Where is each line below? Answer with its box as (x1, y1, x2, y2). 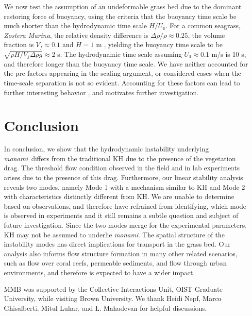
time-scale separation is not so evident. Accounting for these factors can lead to (4, 77, 240, 87)
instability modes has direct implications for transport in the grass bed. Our (4, 239, 231, 249)
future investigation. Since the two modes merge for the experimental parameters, (4, 219, 247, 230)
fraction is (4, 39, 34, 50)
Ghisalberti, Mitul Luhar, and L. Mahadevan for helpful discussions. (4, 302, 207, 313)
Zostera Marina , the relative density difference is (4, 30, 149, 40)
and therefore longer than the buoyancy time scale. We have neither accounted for (4, 58, 248, 68)
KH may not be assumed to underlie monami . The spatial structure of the (4, 229, 225, 239)
